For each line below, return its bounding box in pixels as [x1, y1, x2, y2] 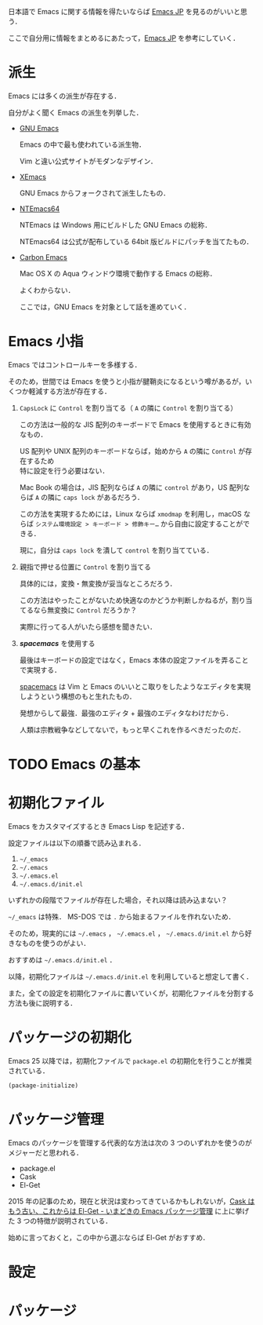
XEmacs [19, 172, 47, 181]
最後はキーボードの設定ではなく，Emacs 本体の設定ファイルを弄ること [19, 655, 249, 665]
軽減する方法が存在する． [28, 386, 111, 396]
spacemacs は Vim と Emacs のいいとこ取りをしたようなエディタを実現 [19, 681, 251, 691]
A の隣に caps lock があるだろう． [34, 492, 145, 502]
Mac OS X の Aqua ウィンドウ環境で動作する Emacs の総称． [19, 268, 217, 278]
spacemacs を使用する [19, 638, 95, 648]
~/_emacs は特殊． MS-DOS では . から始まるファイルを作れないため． [8, 912, 236, 921]
